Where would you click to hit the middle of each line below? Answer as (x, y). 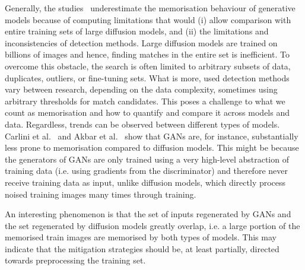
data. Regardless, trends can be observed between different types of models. (142, 124)
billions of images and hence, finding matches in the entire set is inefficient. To (147, 54)
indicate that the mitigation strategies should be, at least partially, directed (142, 248)
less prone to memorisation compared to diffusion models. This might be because (152, 147)
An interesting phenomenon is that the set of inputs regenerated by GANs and (148, 214)
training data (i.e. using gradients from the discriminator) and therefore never (146, 171)
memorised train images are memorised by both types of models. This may (141, 237)
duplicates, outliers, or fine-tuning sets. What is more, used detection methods (147, 77)
